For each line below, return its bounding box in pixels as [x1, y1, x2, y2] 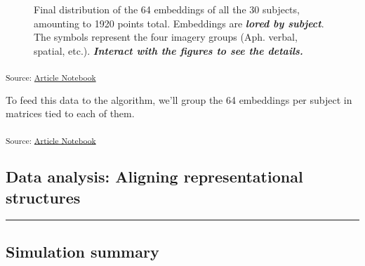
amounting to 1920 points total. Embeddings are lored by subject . [34, 15, 324, 30]
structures [6, 186, 81, 208]
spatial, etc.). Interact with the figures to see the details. [34, 43, 303, 58]
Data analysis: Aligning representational [6, 166, 303, 187]
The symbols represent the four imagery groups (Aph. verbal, [34, 29, 298, 44]
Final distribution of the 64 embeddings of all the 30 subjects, [34, 2, 300, 16]
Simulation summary [6, 240, 159, 262]
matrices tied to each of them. [6, 106, 135, 121]
